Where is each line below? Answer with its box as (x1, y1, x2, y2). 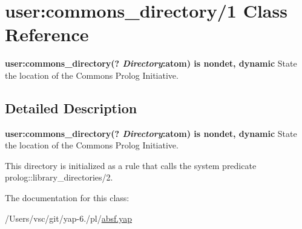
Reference (5, 22, 89, 47)
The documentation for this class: (5, 191, 130, 204)
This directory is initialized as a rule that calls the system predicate (5, 159, 257, 171)
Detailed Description (5, 98, 137, 117)
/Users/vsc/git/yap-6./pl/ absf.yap (5, 211, 132, 224)
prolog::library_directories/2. (5, 171, 113, 184)
